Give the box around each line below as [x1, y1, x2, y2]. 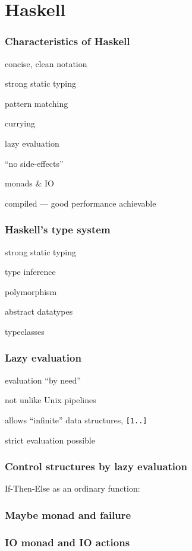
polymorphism [5, 285, 57, 297]
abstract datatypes [5, 305, 73, 318]
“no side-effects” [5, 157, 64, 169]
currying [5, 117, 36, 129]
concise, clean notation [5, 57, 87, 69]
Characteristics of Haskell [5, 34, 130, 49]
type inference [5, 265, 56, 278]
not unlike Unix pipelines [5, 394, 96, 406]
